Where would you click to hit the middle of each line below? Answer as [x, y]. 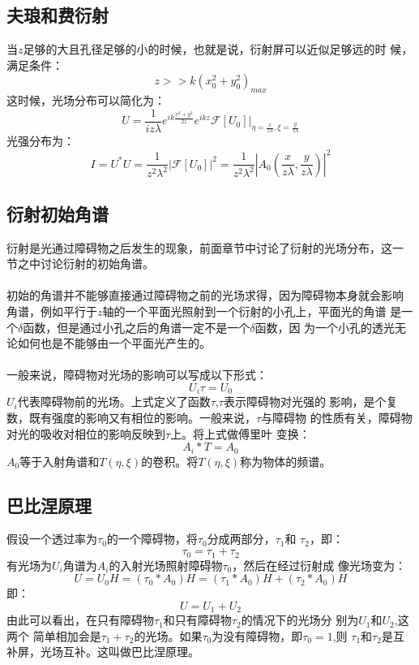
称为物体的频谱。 [286, 461]
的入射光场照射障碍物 [166, 565]
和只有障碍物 [197, 620]
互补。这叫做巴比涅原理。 [131, 652]
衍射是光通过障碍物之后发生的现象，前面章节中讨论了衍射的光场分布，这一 [205, 247]
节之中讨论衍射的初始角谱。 [80, 263]
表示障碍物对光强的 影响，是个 [305, 402]
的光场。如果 [168, 635]
